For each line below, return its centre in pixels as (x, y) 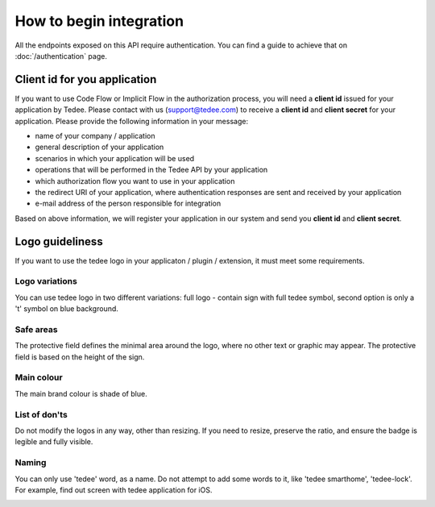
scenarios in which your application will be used (115, 158)
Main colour (39, 377)
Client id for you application (86, 79)
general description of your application (99, 147)
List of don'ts (41, 414)
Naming (31, 463)
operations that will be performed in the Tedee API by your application (151, 170)
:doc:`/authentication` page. (61, 56)
